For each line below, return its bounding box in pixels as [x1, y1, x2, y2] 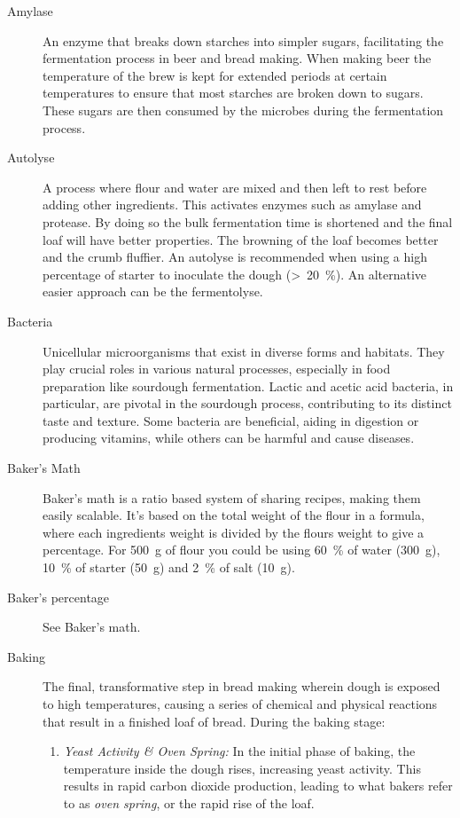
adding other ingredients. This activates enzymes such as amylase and [43, 195, 422, 214]
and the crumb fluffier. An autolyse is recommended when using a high [43, 248, 427, 266]
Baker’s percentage [7, 587, 110, 606]
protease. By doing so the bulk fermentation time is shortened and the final [43, 212, 453, 231]
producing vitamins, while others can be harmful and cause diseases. [43, 429, 415, 447]
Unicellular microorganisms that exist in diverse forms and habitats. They [43, 342, 445, 360]
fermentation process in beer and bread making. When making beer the [43, 49, 432, 67]
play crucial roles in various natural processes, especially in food [43, 359, 391, 378]
